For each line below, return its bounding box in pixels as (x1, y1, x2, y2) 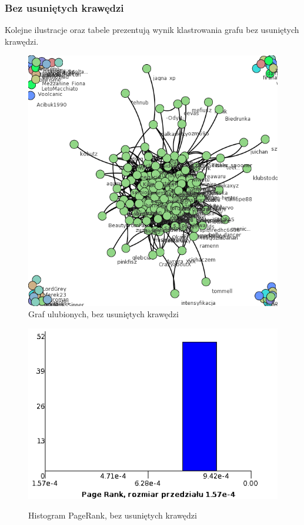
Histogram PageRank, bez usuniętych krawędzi (28, 509, 197, 521)
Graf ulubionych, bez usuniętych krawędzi (28, 308, 179, 320)
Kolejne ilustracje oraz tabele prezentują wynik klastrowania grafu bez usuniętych (5, 24, 299, 36)
